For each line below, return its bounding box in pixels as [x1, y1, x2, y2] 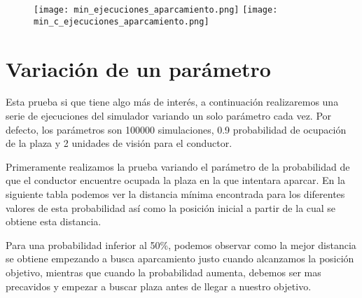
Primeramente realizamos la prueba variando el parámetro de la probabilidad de [6, 159, 350, 173]
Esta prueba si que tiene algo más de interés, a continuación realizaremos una [6, 94, 339, 109]
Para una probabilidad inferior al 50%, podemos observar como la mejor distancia [6, 237, 356, 252]
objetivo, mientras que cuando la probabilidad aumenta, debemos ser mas [6, 264, 321, 279]
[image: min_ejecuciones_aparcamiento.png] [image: [34, 5, 278, 15]
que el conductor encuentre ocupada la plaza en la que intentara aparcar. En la [6, 173, 345, 187]
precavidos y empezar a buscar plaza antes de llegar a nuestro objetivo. [6, 278, 312, 293]
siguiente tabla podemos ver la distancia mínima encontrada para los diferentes [6, 187, 345, 201]
